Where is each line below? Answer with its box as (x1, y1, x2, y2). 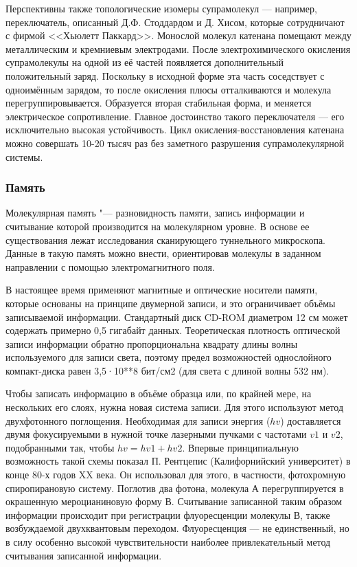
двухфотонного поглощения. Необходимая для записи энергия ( (5, 413, 270, 427)
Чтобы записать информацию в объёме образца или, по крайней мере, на (5, 386, 312, 401)
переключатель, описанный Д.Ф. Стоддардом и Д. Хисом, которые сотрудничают (5, 14, 345, 29)
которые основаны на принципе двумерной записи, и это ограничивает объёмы (5, 296, 336, 310)
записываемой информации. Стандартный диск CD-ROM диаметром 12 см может (5, 309, 348, 324)
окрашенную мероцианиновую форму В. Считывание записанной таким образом (5, 494, 343, 509)
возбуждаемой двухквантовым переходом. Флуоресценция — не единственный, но (5, 521, 349, 535)
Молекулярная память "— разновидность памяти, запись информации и (5, 205, 305, 220)
